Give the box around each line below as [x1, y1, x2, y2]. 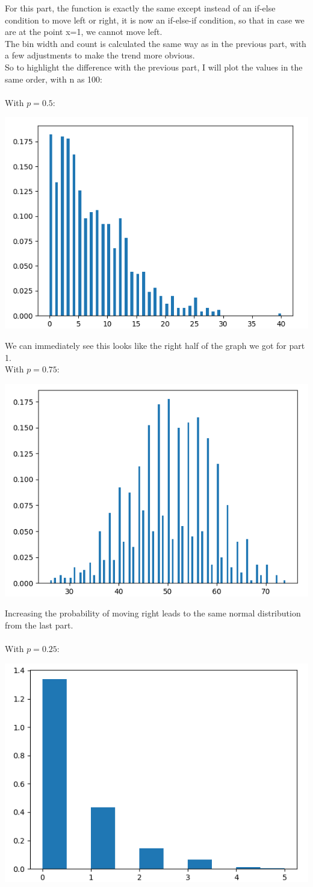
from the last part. [5, 619, 73, 632]
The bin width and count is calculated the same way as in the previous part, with [5, 37, 306, 49]
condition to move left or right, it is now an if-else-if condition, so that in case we [5, 13, 305, 26]
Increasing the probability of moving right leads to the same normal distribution [5, 607, 301, 619]
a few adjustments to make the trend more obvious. [5, 49, 195, 61]
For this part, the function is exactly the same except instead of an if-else [5, 2, 276, 14]
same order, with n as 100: [5, 72, 102, 85]
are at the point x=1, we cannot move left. [5, 25, 163, 38]
